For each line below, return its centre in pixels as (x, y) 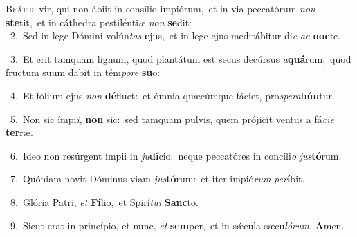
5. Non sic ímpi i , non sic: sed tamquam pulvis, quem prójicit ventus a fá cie (172, 118)
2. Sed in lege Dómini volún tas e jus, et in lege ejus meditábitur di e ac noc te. (175, 36)
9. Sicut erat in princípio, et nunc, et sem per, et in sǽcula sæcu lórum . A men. (177, 225)
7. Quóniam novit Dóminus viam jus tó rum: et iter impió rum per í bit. (157, 179)
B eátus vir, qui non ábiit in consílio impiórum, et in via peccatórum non (161, 8)
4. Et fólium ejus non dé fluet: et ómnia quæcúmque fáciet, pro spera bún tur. (172, 95)
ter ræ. (19, 132)
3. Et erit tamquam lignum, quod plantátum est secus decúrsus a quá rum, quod (181, 58)
